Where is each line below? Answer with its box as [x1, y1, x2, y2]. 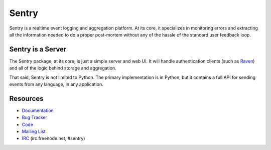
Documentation [22, 107, 54, 113]
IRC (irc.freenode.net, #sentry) [22, 135, 85, 141]
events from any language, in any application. [9, 81, 103, 87]
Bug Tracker [22, 114, 48, 120]
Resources [9, 94, 44, 102]
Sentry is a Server [9, 45, 67, 53]
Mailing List [22, 128, 46, 134]
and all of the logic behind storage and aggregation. [9, 65, 116, 71]
